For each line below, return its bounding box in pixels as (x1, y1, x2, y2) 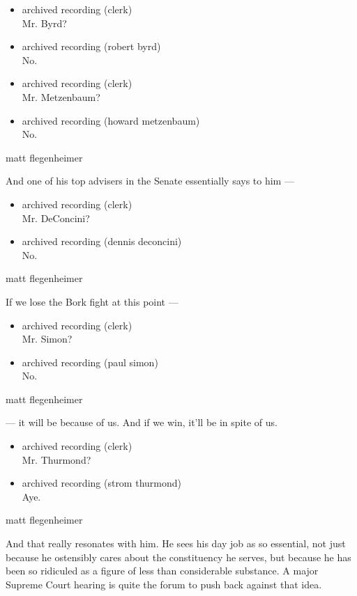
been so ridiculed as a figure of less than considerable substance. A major (6, 563, 319, 578)
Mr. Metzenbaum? (22, 89, 100, 104)
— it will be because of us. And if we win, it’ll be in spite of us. (6, 415, 278, 430)
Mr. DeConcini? (22, 210, 90, 225)
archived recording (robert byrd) (22, 39, 161, 54)
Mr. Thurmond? (22, 452, 91, 466)
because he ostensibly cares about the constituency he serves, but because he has (6, 549, 351, 564)
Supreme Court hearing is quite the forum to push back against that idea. (6, 577, 322, 591)
